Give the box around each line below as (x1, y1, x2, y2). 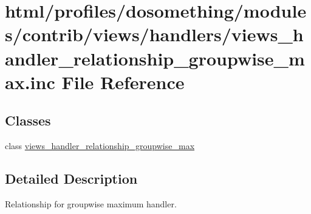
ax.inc (5, 69, 55, 94)
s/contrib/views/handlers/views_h (5, 22, 304, 47)
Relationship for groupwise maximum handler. (5, 197, 177, 210)
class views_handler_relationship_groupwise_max (5, 139, 195, 152)
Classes (5, 111, 51, 130)
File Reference (61, 69, 185, 94)
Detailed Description (5, 169, 138, 188)
